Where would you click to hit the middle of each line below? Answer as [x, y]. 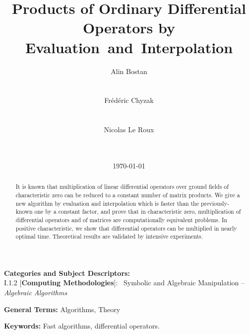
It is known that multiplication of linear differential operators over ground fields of [122, 187]
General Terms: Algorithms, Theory [62, 309]
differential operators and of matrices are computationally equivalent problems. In [121, 219]
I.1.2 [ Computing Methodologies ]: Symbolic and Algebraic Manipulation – [124, 283]
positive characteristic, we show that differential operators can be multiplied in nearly [126, 228]
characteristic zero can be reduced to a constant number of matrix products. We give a [128, 195]
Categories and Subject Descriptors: [67, 273]
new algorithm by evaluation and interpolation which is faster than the [107, 203]
